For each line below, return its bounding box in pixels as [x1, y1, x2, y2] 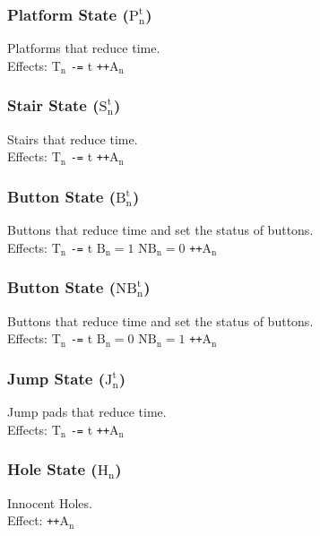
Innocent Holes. [7, 493, 92, 512]
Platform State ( [7, 3, 129, 25]
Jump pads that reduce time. [7, 402, 167, 421]
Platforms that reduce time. [7, 39, 160, 57]
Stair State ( [7, 94, 99, 117]
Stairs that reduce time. [7, 129, 138, 148]
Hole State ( [7, 458, 98, 480]
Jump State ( [7, 367, 105, 389]
